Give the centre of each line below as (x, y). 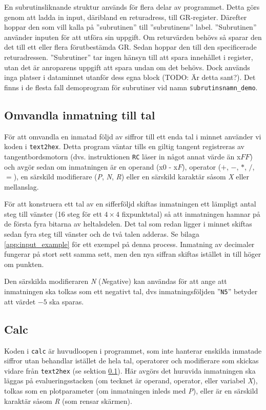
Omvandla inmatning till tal (80, 115)
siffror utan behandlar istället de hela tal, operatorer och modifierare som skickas (131, 361)
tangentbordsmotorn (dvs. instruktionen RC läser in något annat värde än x (122, 156)
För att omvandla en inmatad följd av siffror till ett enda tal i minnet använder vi (133, 136)
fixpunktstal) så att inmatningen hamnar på (191, 213)
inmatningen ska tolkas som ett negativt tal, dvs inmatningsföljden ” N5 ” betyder (131, 291)
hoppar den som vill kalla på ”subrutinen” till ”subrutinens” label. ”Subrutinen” (130, 27)
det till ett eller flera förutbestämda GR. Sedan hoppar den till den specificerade (130, 47)
